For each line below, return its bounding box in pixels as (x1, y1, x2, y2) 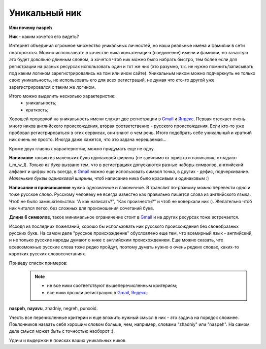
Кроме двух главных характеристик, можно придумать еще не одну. (9, 145, 155, 151)
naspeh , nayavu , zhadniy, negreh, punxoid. (9, 306, 98, 312)
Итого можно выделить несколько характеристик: (9, 93, 116, 99)
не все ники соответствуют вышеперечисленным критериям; (47, 282, 177, 288)
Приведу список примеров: (9, 260, 67, 266)
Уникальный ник (9, 7, 82, 18)
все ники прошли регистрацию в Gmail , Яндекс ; (47, 289, 148, 295)
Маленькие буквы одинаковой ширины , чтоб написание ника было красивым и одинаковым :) (9, 175, 209, 181)
